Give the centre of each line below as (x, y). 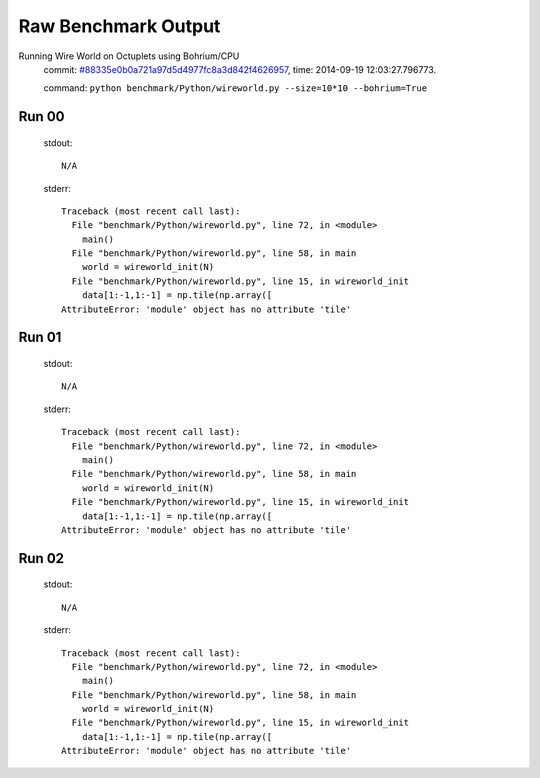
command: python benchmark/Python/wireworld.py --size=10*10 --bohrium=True (235, 88)
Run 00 (41, 116)
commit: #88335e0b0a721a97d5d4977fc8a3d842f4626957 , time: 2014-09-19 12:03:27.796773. (240, 69)
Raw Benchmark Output (119, 26)
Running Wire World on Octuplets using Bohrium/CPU (129, 56)
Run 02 (41, 558)
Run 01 (40, 337)
